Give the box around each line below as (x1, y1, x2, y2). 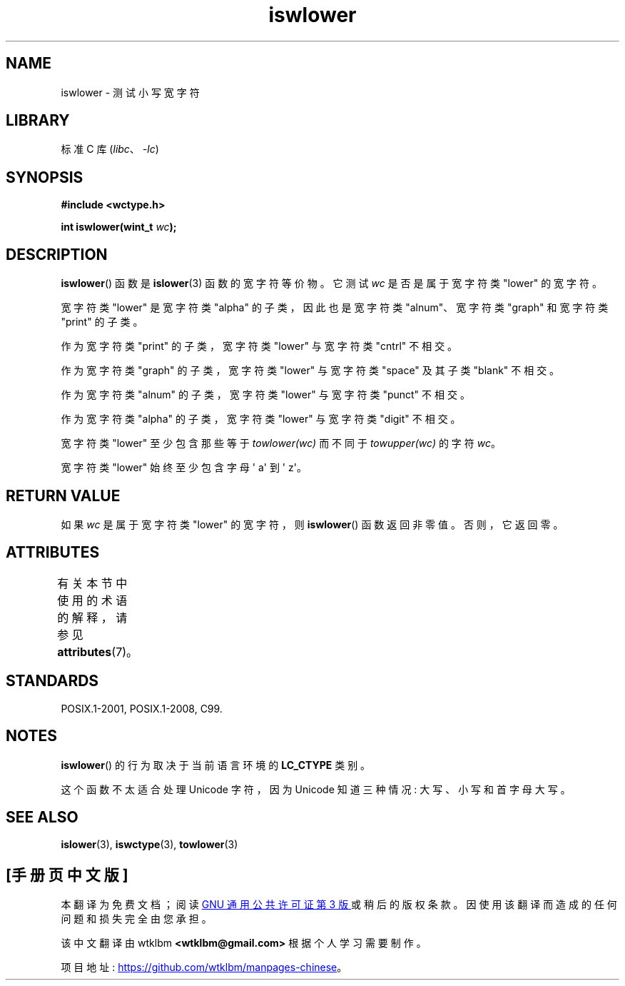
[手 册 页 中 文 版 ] (6, 865, 128, 884)
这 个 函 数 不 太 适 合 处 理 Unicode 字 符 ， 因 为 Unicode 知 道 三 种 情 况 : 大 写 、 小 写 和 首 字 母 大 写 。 (61, 783, 571, 795)
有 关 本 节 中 (57, 575, 128, 590)
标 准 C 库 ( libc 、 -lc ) (61, 143, 159, 156)
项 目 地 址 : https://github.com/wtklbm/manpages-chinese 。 (61, 961, 347, 974)
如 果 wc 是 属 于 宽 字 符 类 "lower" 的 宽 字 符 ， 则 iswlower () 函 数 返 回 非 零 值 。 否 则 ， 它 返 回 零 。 (61, 518, 564, 530)
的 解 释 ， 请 (57, 610, 128, 625)
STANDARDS (6, 672, 99, 690)
